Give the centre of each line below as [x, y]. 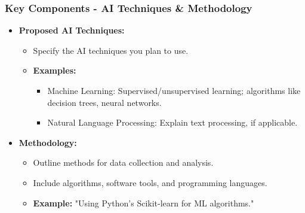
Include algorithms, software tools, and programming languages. [150, 182]
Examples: [55, 70]
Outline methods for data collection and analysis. [123, 162]
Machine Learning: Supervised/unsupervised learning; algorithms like [174, 90]
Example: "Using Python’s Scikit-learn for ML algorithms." [144, 203]
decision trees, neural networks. [104, 102]
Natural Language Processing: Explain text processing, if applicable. [172, 122]
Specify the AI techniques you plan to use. [111, 50]
